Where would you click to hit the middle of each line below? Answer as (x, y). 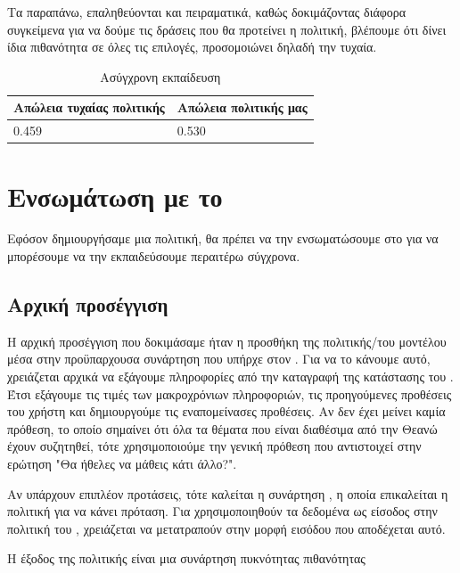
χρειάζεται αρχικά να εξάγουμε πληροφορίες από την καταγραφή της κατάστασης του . (230, 377)
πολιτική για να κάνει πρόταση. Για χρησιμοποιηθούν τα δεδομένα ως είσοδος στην (222, 511)
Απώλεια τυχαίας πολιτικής (89, 107)
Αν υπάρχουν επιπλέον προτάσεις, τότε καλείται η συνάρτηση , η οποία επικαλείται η (228, 493)
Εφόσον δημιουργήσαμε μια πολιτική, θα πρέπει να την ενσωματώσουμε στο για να (223, 238)
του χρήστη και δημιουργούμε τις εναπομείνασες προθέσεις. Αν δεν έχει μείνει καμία (226, 411)
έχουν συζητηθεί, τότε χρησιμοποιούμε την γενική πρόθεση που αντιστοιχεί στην (214, 446)
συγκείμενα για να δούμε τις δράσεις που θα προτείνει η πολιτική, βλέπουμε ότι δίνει (227, 29)
